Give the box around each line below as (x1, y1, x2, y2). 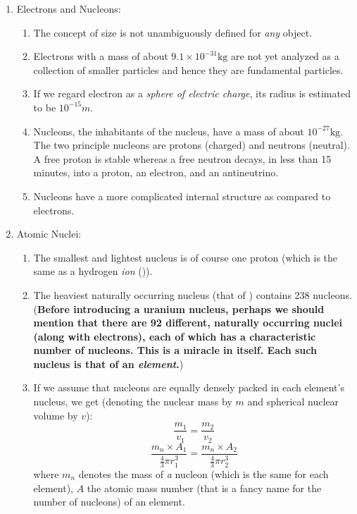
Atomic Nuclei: (16, 226, 82, 241)
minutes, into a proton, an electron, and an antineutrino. (33, 165, 279, 180)
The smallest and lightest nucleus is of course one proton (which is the (33, 250, 338, 264)
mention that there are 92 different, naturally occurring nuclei (33, 315, 343, 330)
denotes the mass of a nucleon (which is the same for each (78, 467, 329, 482)
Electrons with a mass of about (33, 49, 168, 63)
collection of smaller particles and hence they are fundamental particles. (33, 62, 344, 77)
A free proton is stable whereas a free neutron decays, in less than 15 (33, 151, 332, 166)
